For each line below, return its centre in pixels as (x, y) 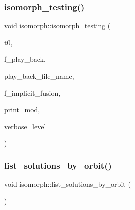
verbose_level (25, 126)
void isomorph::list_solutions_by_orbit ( (67, 184)
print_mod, (22, 110)
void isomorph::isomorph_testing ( (57, 25)
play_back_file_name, (39, 76)
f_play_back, (25, 59)
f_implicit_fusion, (32, 92)
